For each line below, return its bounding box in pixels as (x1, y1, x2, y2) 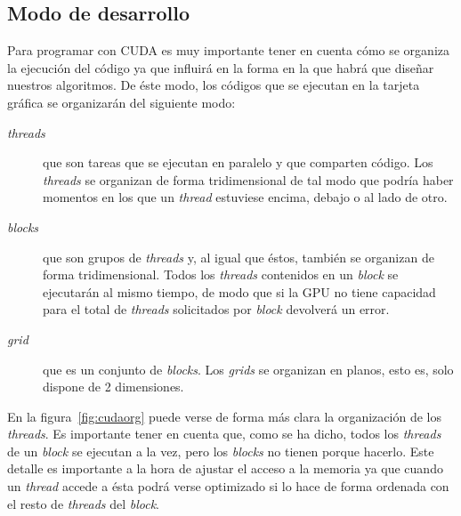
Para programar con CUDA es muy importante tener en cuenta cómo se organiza (7, 41, 449, 60)
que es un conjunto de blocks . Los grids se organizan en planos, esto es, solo (43, 359, 454, 378)
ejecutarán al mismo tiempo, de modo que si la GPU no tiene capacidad (43, 282, 436, 301)
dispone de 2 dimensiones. (43, 377, 184, 396)
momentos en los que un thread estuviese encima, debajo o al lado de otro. (43, 188, 448, 206)
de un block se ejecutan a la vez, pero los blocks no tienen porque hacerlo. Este (7, 441, 434, 460)
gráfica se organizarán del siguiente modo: (7, 93, 236, 111)
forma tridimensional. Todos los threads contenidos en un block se (43, 265, 399, 284)
